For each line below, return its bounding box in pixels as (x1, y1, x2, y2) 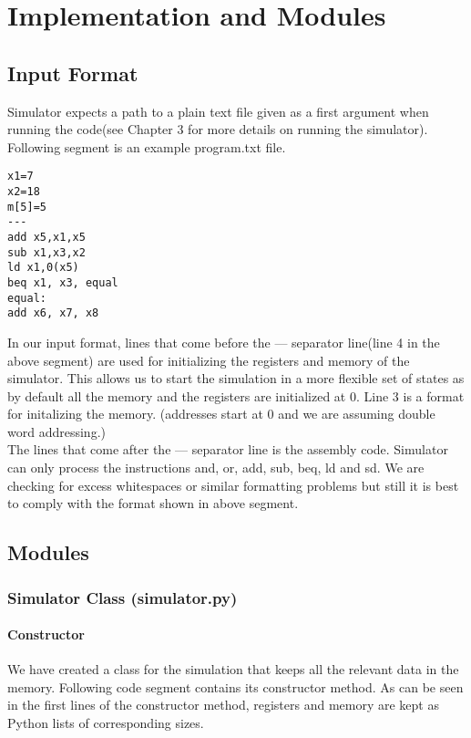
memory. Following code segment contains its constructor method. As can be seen (7, 677, 464, 696)
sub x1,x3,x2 (7, 245, 86, 259)
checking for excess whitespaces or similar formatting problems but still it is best (7, 475, 459, 494)
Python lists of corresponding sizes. (7, 713, 204, 733)
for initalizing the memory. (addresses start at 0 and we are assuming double (7, 404, 435, 423)
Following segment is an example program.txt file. (7, 137, 286, 156)
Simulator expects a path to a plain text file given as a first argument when (7, 101, 429, 120)
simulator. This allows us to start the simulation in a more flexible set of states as (7, 369, 465, 388)
